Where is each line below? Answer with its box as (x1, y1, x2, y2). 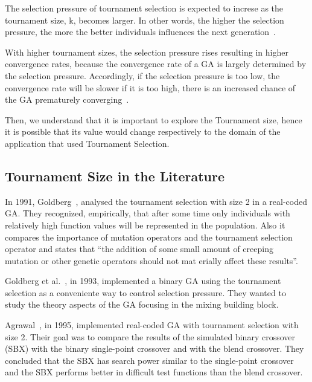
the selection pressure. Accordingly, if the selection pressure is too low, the (5, 69, 280, 82)
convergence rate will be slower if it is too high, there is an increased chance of (5, 81, 296, 94)
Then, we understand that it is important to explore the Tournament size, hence (5, 113, 302, 126)
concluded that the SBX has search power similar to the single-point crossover (5, 354, 294, 366)
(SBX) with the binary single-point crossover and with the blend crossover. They (5, 342, 304, 355)
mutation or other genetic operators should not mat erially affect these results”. (5, 254, 298, 267)
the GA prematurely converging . (5, 93, 129, 106)
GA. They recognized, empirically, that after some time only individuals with (5, 207, 290, 219)
